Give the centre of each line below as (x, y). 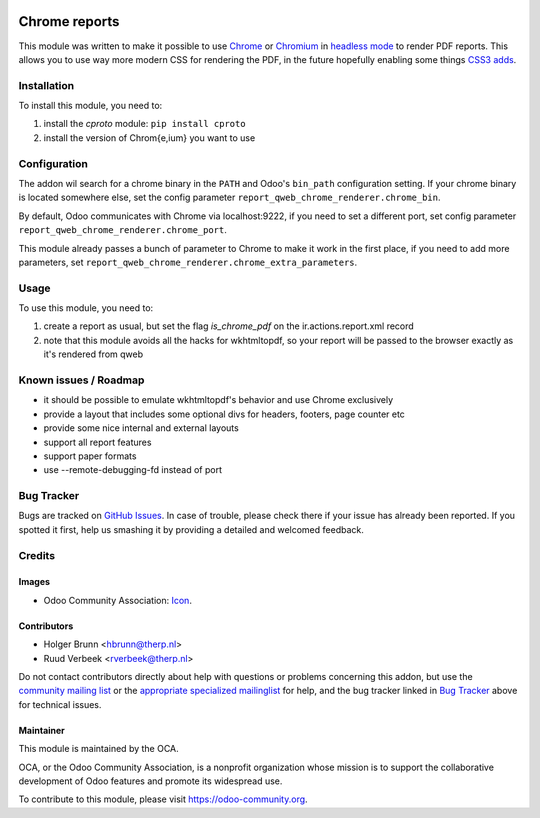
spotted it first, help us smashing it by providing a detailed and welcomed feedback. (191, 529)
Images (34, 582)
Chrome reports (69, 21)
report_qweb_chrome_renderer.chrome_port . (122, 230)
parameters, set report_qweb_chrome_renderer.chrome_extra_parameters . (188, 262)
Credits (36, 555)
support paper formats (90, 456)
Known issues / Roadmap (81, 380)
